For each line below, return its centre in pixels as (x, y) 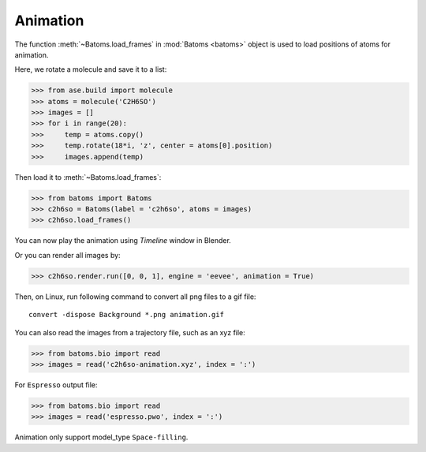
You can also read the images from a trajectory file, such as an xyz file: (130, 332)
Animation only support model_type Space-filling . (101, 437)
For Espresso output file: (56, 385)
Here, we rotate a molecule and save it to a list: (91, 69)
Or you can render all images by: (68, 255)
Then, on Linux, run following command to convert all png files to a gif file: (135, 297)
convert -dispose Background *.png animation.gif (127, 315)
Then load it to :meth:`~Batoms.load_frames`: (88, 177)
